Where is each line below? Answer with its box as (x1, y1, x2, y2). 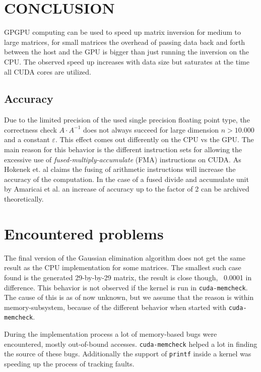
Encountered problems (4, 223, 164, 243)
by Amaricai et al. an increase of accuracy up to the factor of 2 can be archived (4, 183, 249, 194)
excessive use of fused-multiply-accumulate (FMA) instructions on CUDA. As (4, 154, 241, 164)
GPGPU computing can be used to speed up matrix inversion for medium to (4, 27, 241, 37)
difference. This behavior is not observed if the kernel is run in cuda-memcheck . (4, 282, 248, 292)
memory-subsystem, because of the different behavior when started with (4, 301, 227, 312)
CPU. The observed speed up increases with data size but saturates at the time (4, 56, 249, 67)
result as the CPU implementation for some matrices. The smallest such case (4, 262, 241, 273)
